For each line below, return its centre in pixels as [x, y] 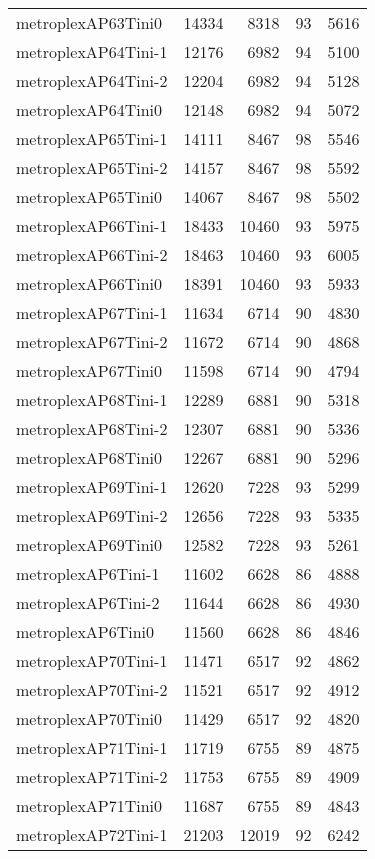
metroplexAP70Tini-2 [92, 689]
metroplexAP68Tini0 [89, 457]
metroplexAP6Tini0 [85, 631]
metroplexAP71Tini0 [89, 805]
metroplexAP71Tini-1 [92, 747]
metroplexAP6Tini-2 [88, 602]
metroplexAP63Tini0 [89, 22]
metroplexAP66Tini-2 [92, 254]
